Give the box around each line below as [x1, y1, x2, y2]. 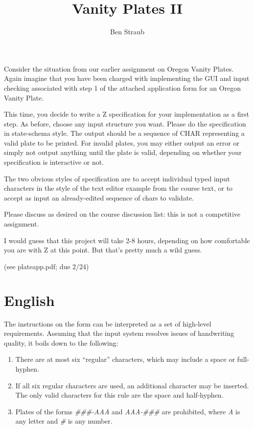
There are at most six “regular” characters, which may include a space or [15, 354, 235, 364]
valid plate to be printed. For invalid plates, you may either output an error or [4, 137, 239, 148]
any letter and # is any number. [15, 416, 113, 426]
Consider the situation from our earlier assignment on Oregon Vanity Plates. [4, 63, 234, 74]
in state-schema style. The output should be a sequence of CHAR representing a [4, 128, 245, 138]
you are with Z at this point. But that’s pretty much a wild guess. [4, 245, 202, 255]
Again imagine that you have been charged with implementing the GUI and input [4, 73, 250, 83]
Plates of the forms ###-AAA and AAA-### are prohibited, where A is [15, 406, 240, 416]
